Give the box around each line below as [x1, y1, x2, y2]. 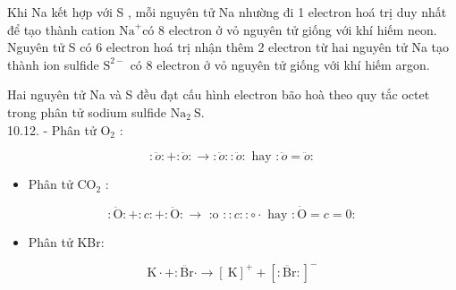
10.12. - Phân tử [7, 120, 97, 139]
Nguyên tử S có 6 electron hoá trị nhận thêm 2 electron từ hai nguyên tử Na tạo [7, 38, 450, 56]
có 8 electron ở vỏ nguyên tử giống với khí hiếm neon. [142, 20, 437, 38]
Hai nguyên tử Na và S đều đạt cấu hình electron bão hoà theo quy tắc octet [7, 85, 430, 104]
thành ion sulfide [7, 55, 99, 73]
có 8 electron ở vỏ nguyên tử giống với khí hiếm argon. [130, 55, 430, 73]
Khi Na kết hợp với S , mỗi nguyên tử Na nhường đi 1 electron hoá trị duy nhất [7, 3, 447, 21]
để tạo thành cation [7, 20, 115, 38]
